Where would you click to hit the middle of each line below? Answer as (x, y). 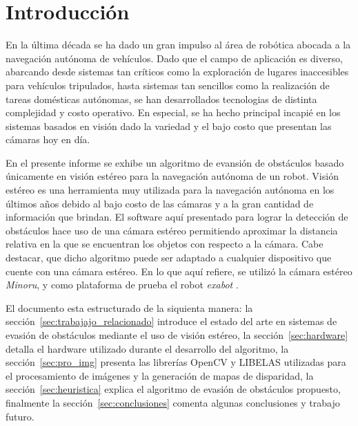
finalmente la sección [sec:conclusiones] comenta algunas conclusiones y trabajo (173, 402)
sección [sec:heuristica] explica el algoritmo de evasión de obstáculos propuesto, (173, 389)
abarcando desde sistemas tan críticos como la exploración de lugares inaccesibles (177, 72)
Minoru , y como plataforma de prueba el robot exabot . (122, 285)
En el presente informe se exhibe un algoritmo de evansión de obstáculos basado (175, 162)
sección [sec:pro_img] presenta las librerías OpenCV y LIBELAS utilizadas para (176, 362)
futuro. (20, 416)
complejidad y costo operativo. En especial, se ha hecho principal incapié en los (173, 112)
